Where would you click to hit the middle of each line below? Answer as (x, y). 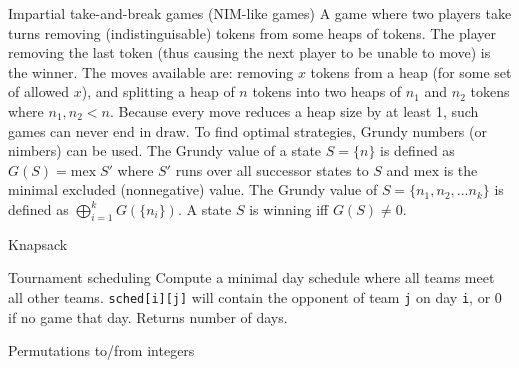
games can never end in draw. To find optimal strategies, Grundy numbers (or (247, 130)
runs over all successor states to (272, 169)
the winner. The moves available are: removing (151, 71)
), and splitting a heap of (158, 91)
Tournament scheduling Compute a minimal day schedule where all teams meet (251, 277)
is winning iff (289, 208)
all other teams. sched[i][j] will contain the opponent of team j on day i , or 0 (255, 296)
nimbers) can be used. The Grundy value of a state (165, 150)
